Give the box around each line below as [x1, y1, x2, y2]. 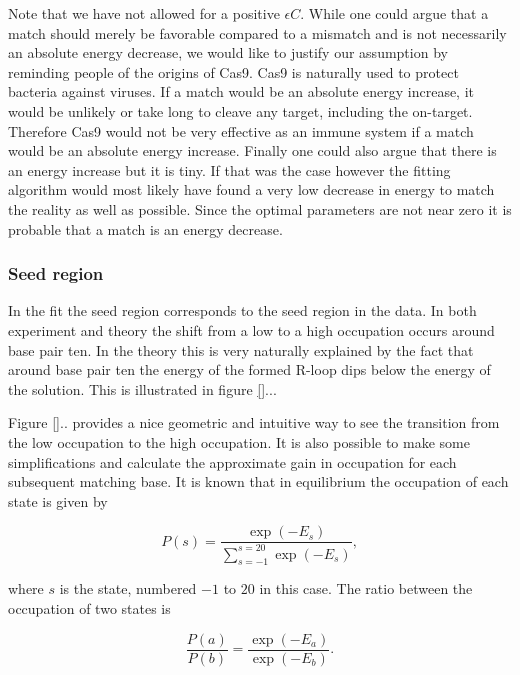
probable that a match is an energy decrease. [8, 218, 283, 239]
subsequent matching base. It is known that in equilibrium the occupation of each [8, 471, 509, 492]
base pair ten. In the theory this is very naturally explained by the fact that [8, 339, 474, 360]
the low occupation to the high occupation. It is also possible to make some [8, 431, 470, 452]
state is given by [8, 490, 108, 511]
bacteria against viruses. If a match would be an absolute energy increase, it [8, 81, 475, 102]
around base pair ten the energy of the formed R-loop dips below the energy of [8, 359, 491, 380]
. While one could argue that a [300, 3, 489, 23]
